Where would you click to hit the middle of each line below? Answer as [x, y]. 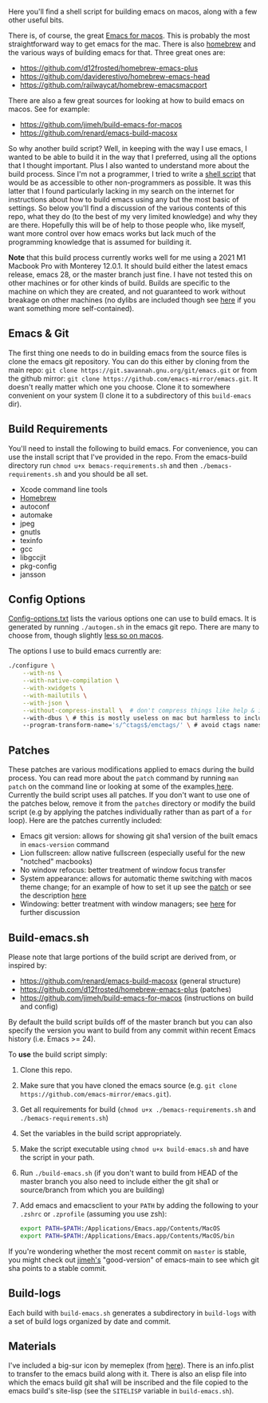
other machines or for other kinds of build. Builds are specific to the [119, 283]
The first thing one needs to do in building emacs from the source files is [128, 353]
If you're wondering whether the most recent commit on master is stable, [128, 1251]
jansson [33, 574]
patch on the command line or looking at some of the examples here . [121, 786]
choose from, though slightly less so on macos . [86, 636]
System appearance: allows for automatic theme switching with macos [136, 878]
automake [36, 514]
